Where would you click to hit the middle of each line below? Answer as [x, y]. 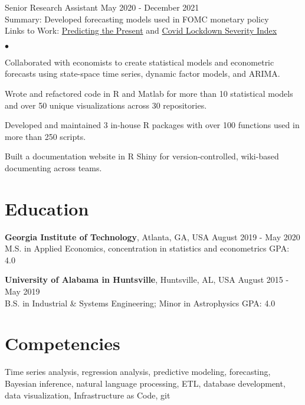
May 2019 [22, 291]
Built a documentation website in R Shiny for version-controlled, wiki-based [142, 156]
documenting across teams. [53, 167]
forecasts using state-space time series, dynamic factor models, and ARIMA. [142, 74]
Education [47, 208]
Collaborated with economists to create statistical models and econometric [140, 62]
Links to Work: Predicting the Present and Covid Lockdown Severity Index [141, 30]
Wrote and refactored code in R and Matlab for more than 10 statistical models [149, 93]
